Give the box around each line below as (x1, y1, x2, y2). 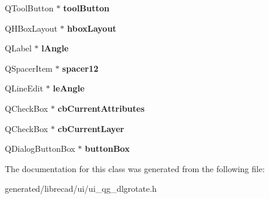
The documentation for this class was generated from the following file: (5, 162, 265, 174)
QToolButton (5, 2, 54, 14)
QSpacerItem (5, 62, 53, 74)
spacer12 (62, 62, 99, 74)
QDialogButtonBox (5, 142, 75, 155)
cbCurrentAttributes (57, 102, 145, 114)
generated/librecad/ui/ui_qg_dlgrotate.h (5, 182, 157, 195)
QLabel (5, 42, 32, 54)
